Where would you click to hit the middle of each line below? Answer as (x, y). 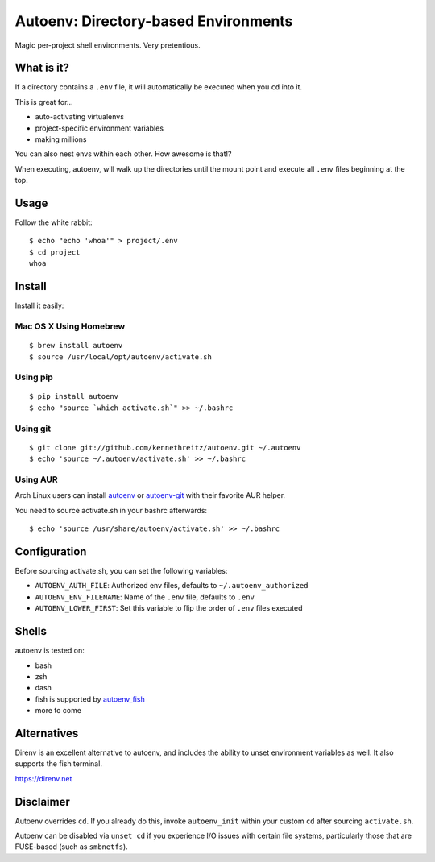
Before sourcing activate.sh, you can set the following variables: (121, 571)
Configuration (51, 551)
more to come (58, 711)
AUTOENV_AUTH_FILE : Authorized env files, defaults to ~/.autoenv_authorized (172, 586)
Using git (33, 429)
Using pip (34, 377)
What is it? (42, 68)
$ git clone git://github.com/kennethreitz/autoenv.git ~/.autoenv (165, 448)
